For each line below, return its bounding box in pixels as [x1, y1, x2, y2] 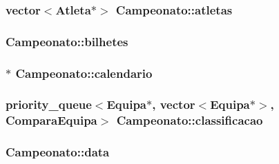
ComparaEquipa [6, 112, 97, 129]
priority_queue [6, 96, 92, 113]
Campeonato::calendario [15, 64, 153, 81]
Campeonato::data [6, 143, 110, 161]
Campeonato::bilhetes [6, 32, 128, 50]
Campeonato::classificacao [116, 112, 263, 129]
